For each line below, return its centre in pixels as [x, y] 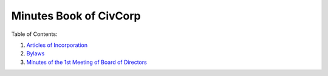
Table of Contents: [34, 34]
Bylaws [36, 54]
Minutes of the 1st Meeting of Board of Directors [87, 62]
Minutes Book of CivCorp [76, 16]
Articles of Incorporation [57, 45]
